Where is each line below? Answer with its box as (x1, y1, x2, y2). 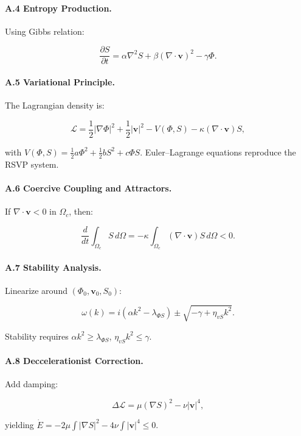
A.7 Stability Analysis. (5, 260, 102, 273)
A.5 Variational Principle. (5, 76, 115, 88)
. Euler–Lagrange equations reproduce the (140, 145, 296, 158)
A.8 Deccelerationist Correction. (5, 354, 144, 367)
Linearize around (5, 284, 67, 296)
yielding (5, 418, 34, 431)
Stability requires (5, 329, 69, 342)
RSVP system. (5, 157, 59, 170)
